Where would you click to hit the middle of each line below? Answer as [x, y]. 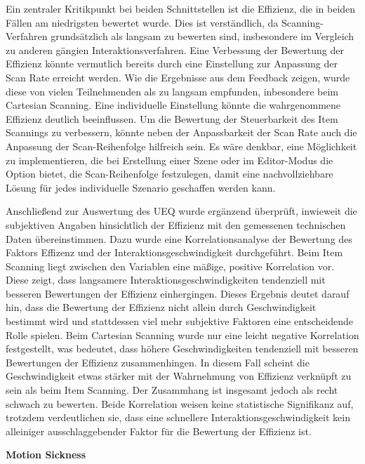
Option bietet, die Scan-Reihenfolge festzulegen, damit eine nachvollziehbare [170, 174]
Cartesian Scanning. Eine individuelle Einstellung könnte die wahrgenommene [173, 105]
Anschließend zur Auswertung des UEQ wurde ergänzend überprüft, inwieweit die [181, 211]
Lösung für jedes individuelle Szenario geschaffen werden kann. [141, 187]
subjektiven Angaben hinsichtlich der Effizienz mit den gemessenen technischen [176, 224]
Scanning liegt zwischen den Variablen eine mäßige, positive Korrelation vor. [170, 266]
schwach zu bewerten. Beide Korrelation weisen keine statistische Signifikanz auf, [180, 403]
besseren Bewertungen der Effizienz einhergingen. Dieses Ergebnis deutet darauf [178, 293]
